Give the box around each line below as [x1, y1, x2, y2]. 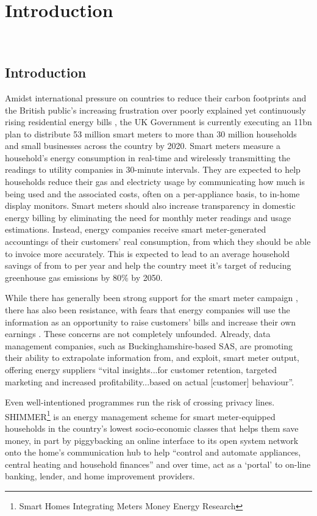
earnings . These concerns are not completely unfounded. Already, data [5, 327, 271, 340]
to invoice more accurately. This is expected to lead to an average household [5, 247, 290, 260]
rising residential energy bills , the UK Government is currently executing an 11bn [5, 115, 312, 128]
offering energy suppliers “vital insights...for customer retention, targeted [5, 363, 277, 376]
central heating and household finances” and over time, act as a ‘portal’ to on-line [5, 457, 311, 470]
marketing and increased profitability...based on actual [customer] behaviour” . [5, 375, 294, 388]
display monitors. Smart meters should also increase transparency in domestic [5, 199, 296, 212]
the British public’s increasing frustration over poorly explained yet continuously [5, 103, 306, 116]
